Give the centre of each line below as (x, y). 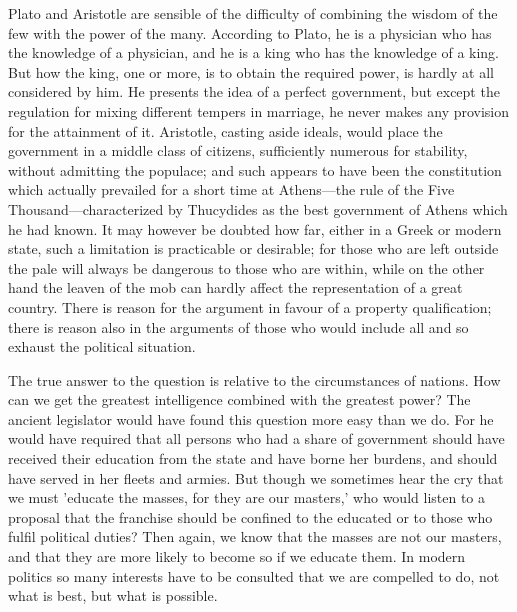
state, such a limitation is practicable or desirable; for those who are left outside (253, 248)
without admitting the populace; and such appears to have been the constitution (255, 169)
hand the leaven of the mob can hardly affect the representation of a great (235, 287)
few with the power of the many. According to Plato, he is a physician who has (250, 32)
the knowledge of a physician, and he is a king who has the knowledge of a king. (254, 52)
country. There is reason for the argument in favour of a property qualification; (250, 306)
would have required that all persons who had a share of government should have (256, 438)
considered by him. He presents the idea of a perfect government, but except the (254, 91)
